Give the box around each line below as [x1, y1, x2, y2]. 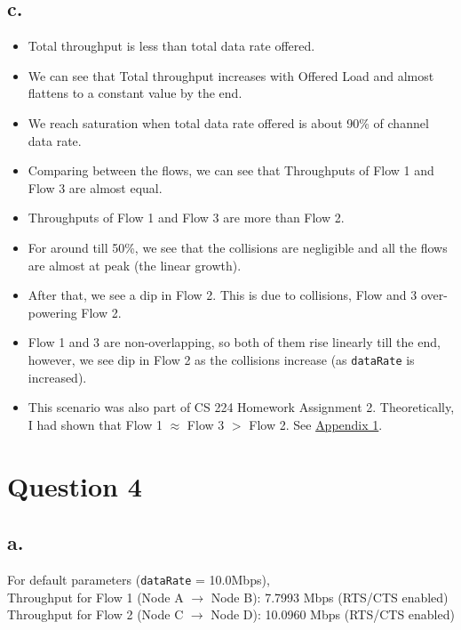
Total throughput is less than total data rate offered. [28, 36, 315, 55]
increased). [28, 367, 87, 386]
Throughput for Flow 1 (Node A [7, 587, 184, 606]
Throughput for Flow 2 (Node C [7, 605, 184, 624]
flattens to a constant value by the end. [28, 84, 242, 102]
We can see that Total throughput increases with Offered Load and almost [28, 66, 434, 85]
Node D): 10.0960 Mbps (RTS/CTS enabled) [211, 605, 455, 624]
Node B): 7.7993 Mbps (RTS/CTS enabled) [211, 587, 449, 606]
